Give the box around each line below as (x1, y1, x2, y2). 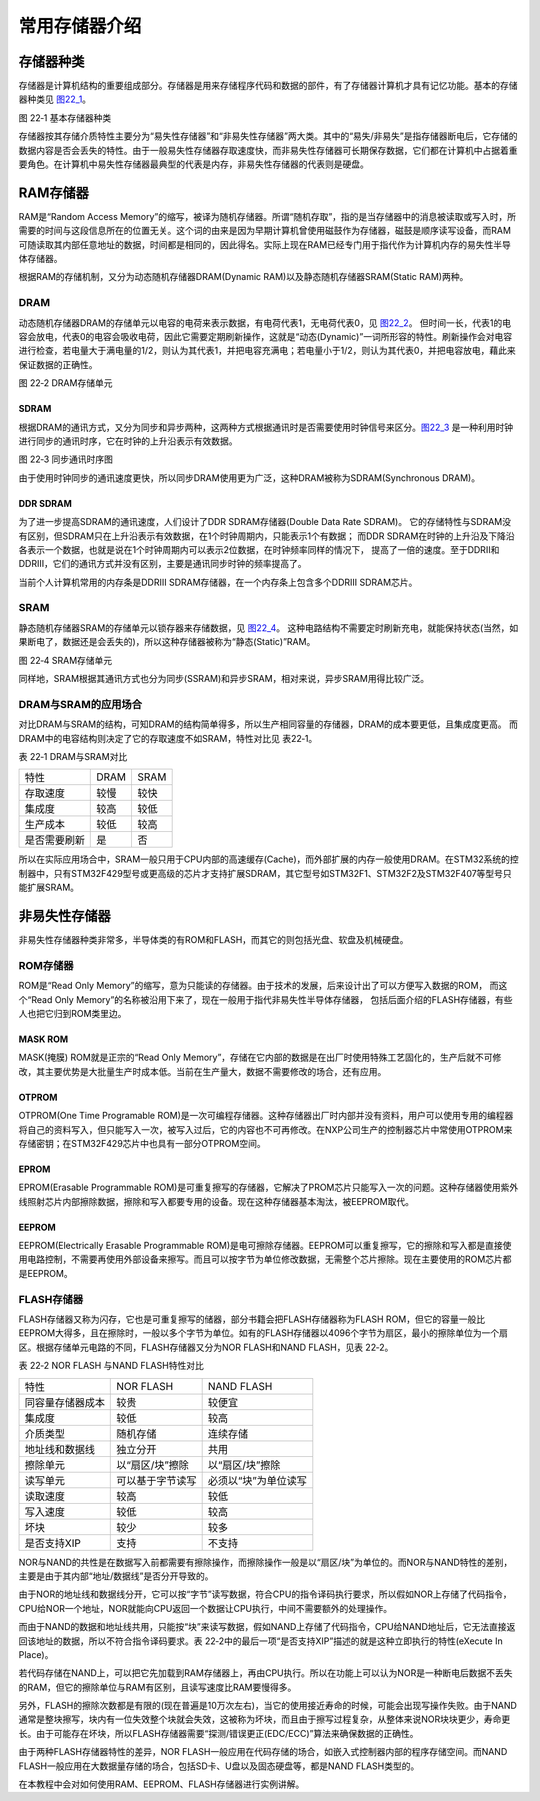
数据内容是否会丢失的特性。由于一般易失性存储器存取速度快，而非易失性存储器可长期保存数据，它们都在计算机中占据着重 (18, 144, 518, 156)
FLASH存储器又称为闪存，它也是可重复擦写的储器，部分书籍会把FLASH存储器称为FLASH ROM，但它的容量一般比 (18, 1313, 485, 1325)
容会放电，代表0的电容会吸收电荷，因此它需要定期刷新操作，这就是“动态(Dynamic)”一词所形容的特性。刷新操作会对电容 (18, 331, 513, 343)
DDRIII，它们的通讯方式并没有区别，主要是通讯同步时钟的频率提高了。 (18, 558, 307, 570)
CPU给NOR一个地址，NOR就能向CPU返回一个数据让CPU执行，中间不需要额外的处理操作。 (18, 1602, 393, 1614)
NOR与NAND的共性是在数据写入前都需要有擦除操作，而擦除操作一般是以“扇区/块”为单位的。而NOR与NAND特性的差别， (18, 1556, 513, 1568)
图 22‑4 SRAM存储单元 (18, 654, 113, 666)
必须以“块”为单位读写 (207, 1473, 307, 1487)
